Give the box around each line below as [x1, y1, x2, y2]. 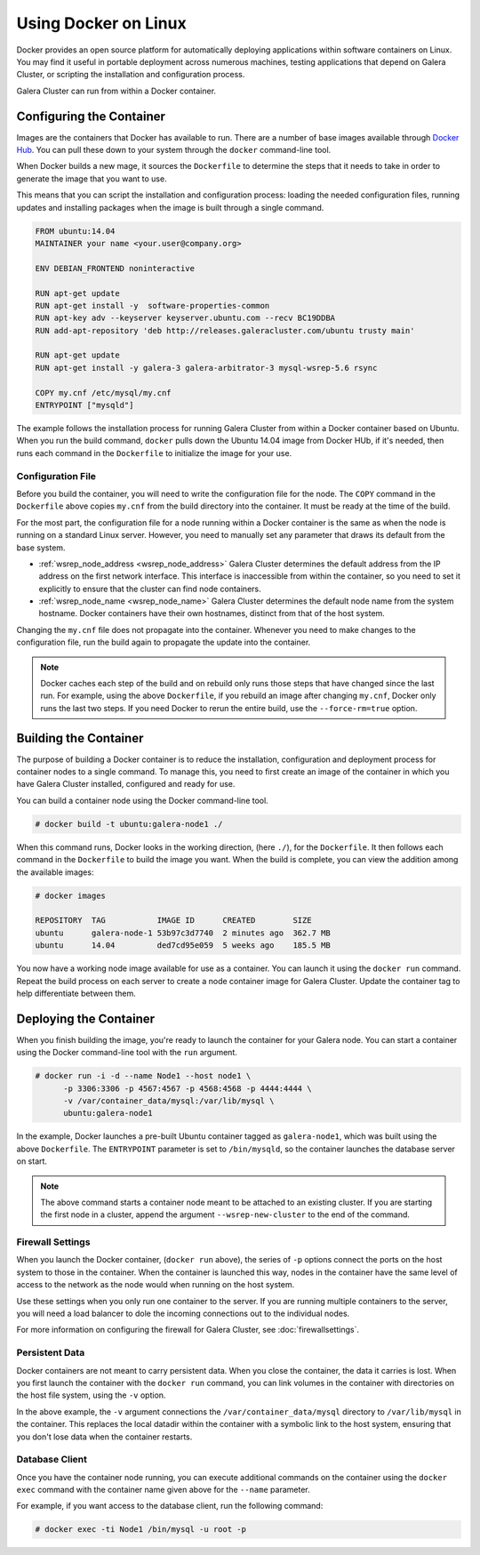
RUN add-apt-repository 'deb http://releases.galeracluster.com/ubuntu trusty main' [35, 325, 415, 335]
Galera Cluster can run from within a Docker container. [16, 85, 217, 96]
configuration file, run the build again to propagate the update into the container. [16, 637, 311, 648]
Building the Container [16, 730, 144, 746]
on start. [16, 1156, 48, 1166]
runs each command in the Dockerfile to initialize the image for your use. [16, 447, 292, 458]
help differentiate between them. [16, 988, 137, 998]
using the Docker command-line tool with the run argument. [16, 1047, 237, 1058]
